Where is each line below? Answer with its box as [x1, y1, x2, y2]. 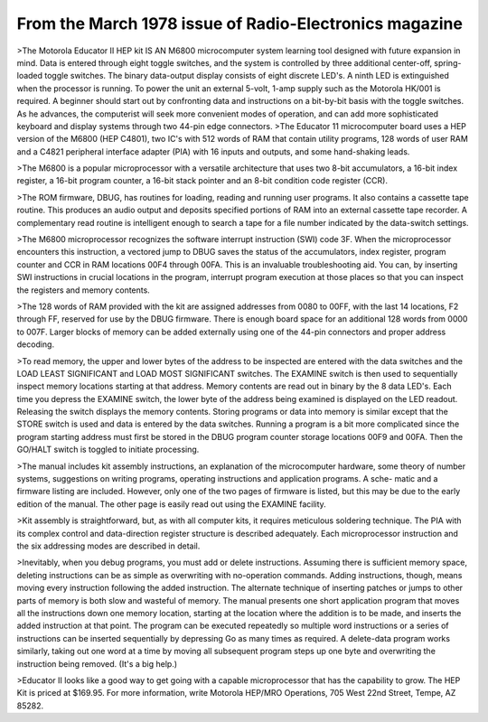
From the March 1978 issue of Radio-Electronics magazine [16, 14, 463, 33]
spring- [434, 57, 462, 68]
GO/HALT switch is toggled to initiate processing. [16, 444, 200, 455]
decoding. [16, 339, 54, 350]
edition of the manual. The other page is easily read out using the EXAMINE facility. [16, 498, 327, 510]
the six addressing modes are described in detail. [16, 540, 201, 551]
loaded [16, 70, 43, 81]
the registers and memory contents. [16, 285, 151, 295]
